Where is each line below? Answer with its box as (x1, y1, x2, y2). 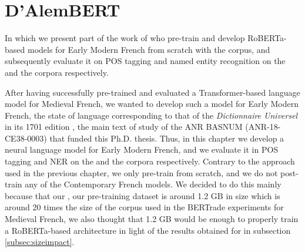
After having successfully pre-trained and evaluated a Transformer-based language (5, 86, 300, 98)
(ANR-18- (245, 120, 281, 133)
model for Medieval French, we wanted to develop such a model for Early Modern (5, 98, 299, 110)
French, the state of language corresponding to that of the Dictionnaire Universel (5, 109, 298, 121)
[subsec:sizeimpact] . (5, 236, 75, 248)
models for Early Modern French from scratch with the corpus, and (27, 43, 270, 55)
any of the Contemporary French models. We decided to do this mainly (25, 178, 281, 190)
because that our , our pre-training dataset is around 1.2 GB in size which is (5, 189, 280, 201)
